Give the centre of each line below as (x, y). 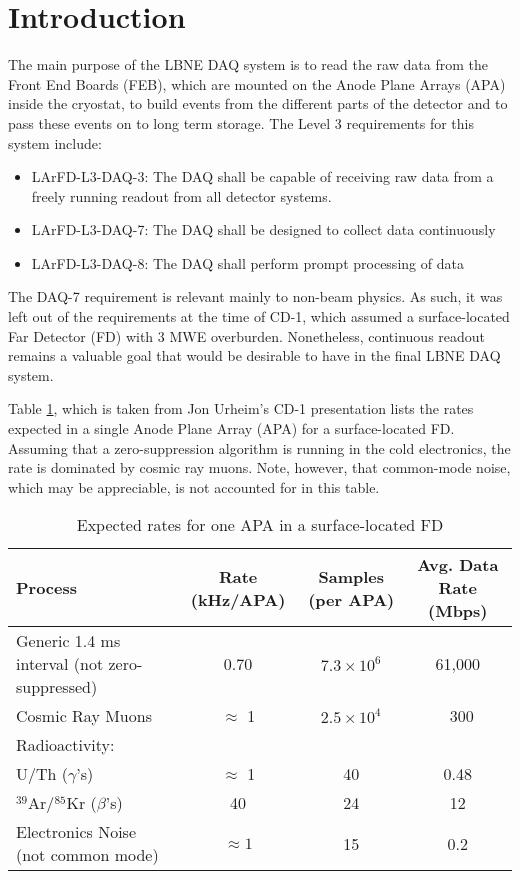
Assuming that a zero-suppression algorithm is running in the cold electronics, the (259, 447)
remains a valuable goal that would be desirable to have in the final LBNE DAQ (254, 355)
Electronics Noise (76, 832)
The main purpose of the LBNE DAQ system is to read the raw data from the (248, 64)
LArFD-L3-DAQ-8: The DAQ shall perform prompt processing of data (247, 262)
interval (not (60, 664)
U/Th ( (42, 774)
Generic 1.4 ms (68, 641)
